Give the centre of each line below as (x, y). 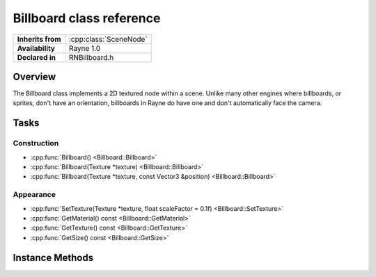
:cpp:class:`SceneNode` (108, 39)
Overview (34, 77)
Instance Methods (53, 258)
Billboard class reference (87, 18)
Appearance (34, 195)
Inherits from (39, 39)
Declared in (36, 57)
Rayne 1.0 (85, 48)
